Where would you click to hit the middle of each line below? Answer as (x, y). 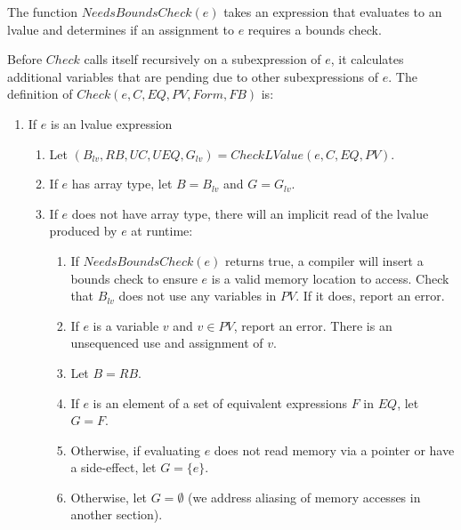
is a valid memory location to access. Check (330, 278)
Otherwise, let (109, 497)
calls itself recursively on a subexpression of (202, 59)
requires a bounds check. (315, 29)
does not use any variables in (198, 296)
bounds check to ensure (134, 278)
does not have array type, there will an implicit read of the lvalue (250, 213)
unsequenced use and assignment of (167, 343)
